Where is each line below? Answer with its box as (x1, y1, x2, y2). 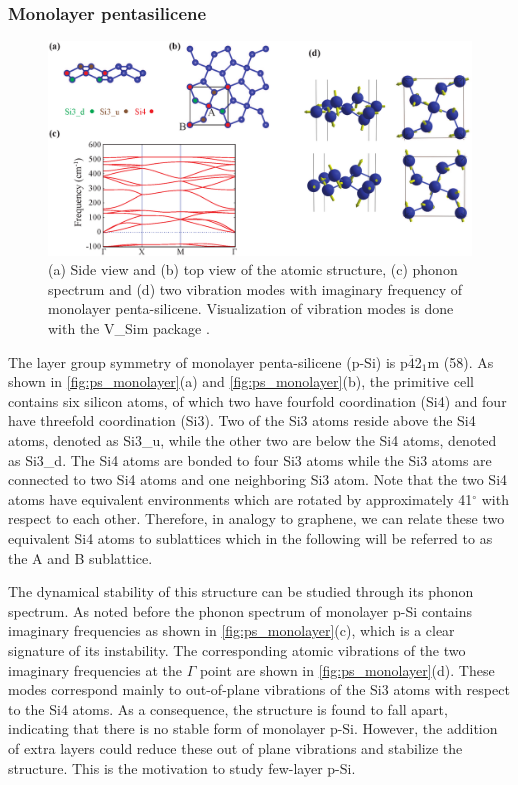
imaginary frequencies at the (8, 659, 182, 680)
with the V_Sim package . (48, 318, 210, 339)
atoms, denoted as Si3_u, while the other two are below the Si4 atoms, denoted (8, 430, 497, 451)
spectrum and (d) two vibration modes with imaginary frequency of (48, 278, 463, 299)
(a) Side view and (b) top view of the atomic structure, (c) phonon (48, 259, 458, 280)
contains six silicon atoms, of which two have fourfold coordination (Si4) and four (8, 390, 507, 411)
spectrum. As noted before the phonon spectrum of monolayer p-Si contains (8, 600, 473, 621)
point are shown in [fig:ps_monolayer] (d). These (199, 659, 495, 680)
